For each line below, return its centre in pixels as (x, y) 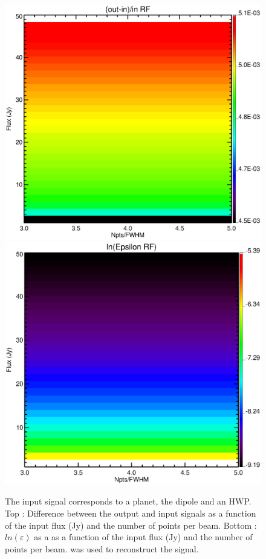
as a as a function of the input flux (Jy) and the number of (143, 537)
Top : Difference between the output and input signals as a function (131, 513)
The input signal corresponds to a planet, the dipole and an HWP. (128, 501)
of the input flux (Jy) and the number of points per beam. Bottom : (131, 525)
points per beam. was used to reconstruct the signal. (102, 548)
